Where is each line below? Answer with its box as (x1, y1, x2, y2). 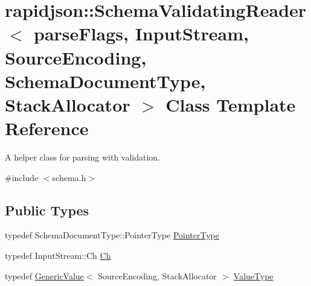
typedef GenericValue (5, 269, 84, 282)
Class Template (165, 92, 296, 116)
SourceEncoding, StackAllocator (98, 269, 217, 282)
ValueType (233, 269, 274, 282)
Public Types (5, 200, 89, 219)
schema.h (52, 171, 86, 183)
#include (5, 171, 39, 183)
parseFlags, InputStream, (34, 21, 249, 46)
